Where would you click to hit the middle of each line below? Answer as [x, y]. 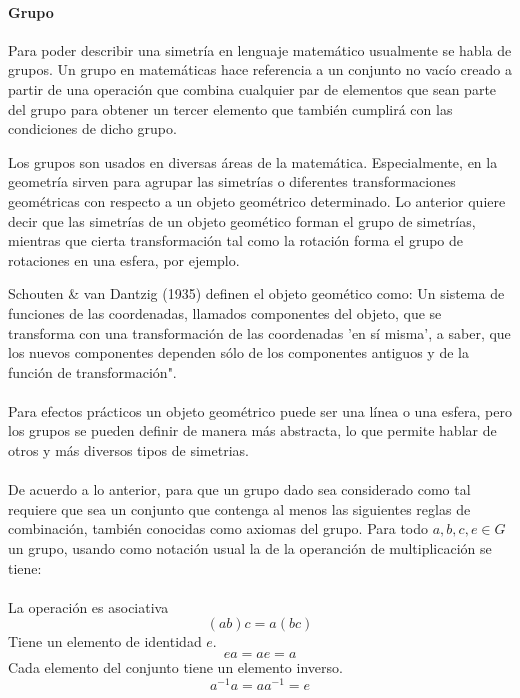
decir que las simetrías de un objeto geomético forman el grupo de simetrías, [242, 220]
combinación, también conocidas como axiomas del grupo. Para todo [218, 528]
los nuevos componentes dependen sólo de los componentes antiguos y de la [238, 352]
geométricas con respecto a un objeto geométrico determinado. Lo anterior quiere [257, 200]
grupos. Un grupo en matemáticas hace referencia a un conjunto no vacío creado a [260, 69]
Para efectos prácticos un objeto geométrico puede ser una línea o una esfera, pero [260, 410]
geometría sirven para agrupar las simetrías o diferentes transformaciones [232, 181]
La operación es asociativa [88, 606]
